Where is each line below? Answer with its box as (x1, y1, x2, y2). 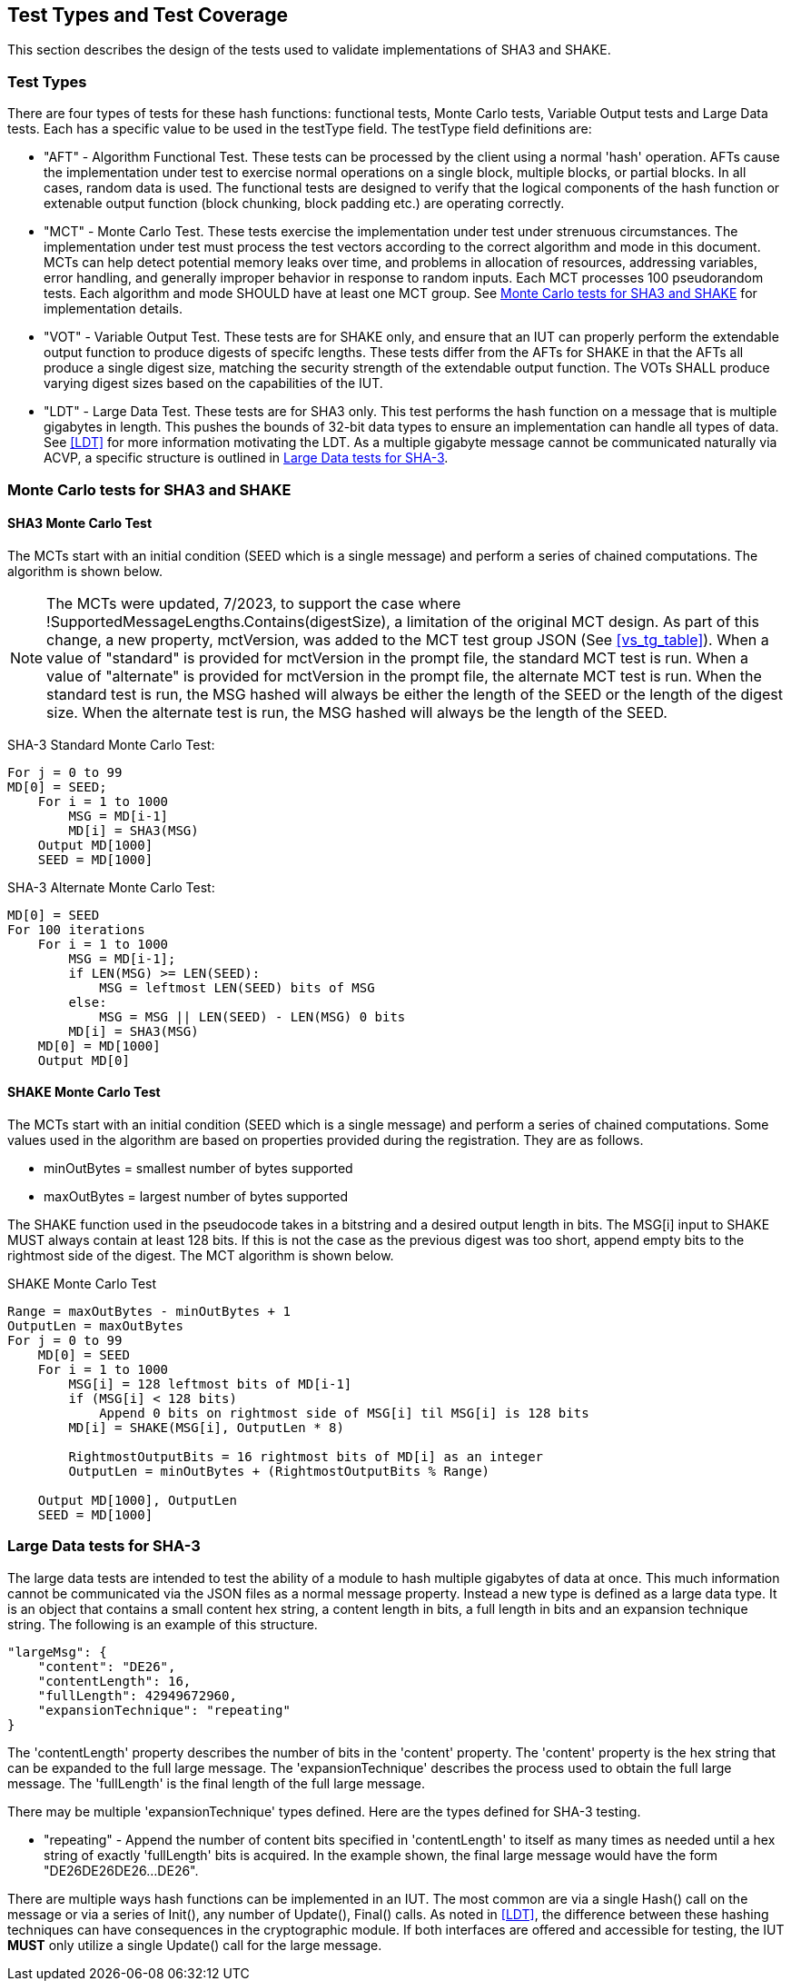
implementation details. (44, 301, 183, 317)
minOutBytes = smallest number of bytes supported (44, 1160, 353, 1176)
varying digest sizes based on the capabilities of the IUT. (44, 375, 383, 392)
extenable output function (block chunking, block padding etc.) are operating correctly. (44, 195, 565, 212)
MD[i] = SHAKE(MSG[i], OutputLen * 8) (68, 1419, 344, 1435)
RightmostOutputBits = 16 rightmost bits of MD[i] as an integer (68, 1448, 544, 1464)
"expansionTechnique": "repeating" (37, 1702, 291, 1717)
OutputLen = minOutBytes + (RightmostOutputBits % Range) (68, 1463, 490, 1478)
